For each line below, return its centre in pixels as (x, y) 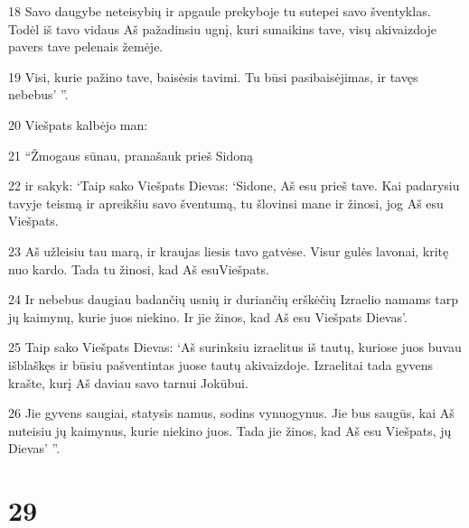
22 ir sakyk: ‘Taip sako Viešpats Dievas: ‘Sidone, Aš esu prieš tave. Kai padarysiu (234, 185)
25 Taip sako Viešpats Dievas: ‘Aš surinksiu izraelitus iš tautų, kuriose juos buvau (235, 347)
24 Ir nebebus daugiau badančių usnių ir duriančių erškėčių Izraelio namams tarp (233, 299)
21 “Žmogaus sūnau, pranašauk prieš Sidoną (131, 155)
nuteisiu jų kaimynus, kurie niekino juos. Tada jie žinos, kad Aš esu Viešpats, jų (230, 430)
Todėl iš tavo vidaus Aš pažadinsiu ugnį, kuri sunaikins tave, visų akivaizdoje (222, 28)
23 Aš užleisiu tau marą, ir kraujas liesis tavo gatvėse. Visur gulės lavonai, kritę (229, 250)
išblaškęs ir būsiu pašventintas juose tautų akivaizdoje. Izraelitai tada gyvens (221, 364)
